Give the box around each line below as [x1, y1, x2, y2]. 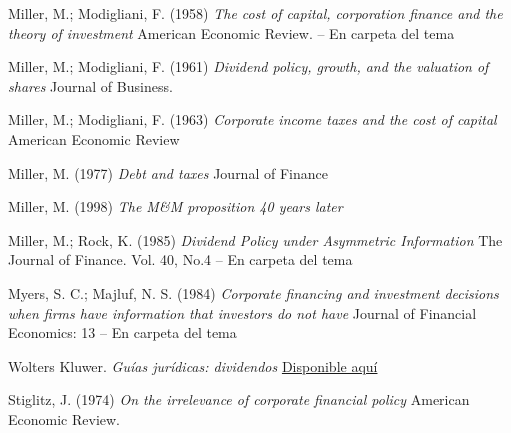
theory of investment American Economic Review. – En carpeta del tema [8, 22, 455, 43]
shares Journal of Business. [8, 75, 173, 96]
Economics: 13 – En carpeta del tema [8, 322, 237, 343]
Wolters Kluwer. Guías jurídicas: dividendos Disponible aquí [8, 355, 378, 376]
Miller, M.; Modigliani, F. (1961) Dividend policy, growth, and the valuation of [8, 56, 489, 77]
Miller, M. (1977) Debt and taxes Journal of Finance [8, 162, 328, 183]
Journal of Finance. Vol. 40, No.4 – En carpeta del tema [8, 249, 353, 270]
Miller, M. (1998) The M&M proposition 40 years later [8, 196, 343, 217]
